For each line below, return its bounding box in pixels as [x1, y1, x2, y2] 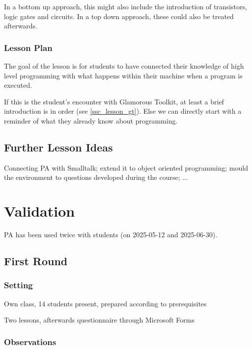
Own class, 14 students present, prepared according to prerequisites [4, 298, 207, 308]
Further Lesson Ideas [4, 139, 113, 154]
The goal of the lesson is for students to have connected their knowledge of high [4, 61, 244, 71]
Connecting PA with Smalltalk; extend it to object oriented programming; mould [4, 162, 248, 173]
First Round [4, 253, 68, 269]
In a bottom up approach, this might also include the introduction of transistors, [4, 1, 247, 11]
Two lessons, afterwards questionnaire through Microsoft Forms [4, 315, 195, 325]
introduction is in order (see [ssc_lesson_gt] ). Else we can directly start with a [4, 106, 242, 116]
